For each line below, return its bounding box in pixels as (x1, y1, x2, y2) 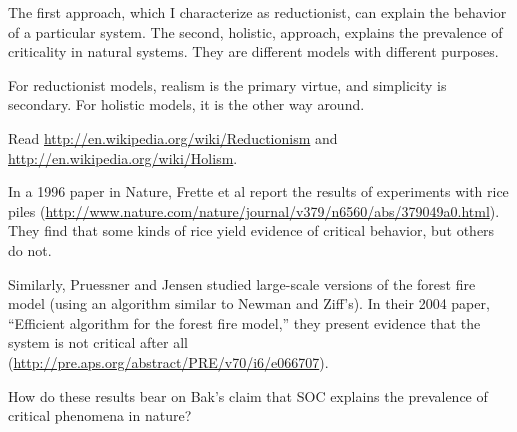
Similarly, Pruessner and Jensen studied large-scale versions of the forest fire (8, 273, 476, 294)
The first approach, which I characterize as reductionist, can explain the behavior (8, 2, 507, 22)
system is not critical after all (8, 332, 188, 353)
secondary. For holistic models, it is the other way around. (8, 94, 365, 115)
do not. (8, 239, 52, 260)
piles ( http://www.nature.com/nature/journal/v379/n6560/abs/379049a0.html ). (8, 200, 500, 221)
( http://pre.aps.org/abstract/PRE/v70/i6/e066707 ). (8, 351, 329, 372)
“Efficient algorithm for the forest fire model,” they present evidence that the (8, 312, 481, 333)
